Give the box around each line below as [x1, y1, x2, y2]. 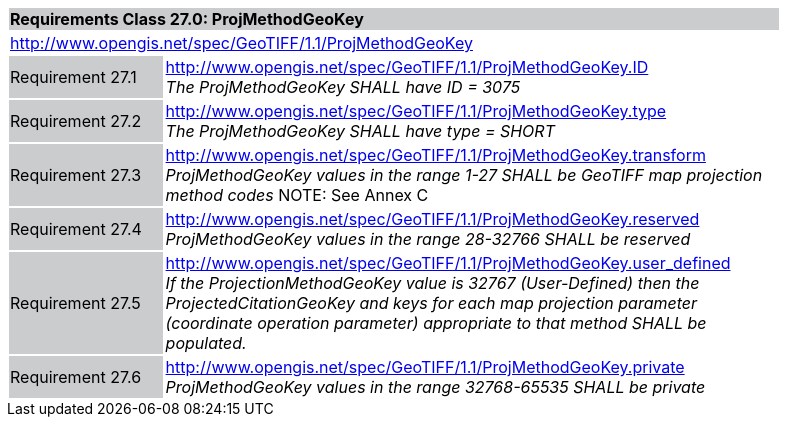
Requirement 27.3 [10, 165, 142, 185]
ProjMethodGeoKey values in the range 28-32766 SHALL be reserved [165, 229, 691, 249]
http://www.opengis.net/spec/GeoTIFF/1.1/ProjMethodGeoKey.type [165, 101, 667, 121]
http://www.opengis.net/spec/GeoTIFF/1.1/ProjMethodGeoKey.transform [165, 145, 706, 165]
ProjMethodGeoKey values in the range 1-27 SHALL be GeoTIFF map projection [165, 165, 763, 185]
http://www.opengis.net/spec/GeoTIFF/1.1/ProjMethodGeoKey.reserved [165, 209, 700, 229]
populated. [165, 333, 247, 353]
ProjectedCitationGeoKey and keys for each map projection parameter [165, 293, 698, 313]
